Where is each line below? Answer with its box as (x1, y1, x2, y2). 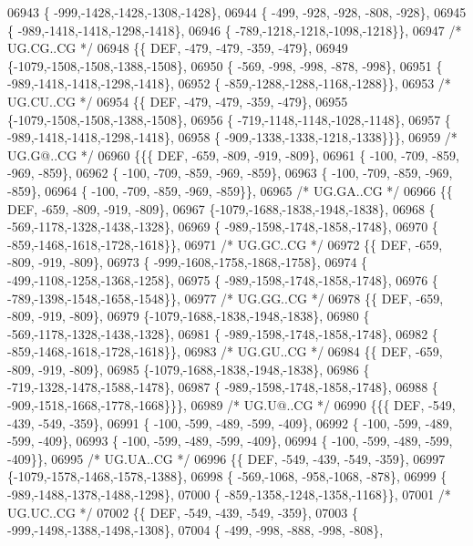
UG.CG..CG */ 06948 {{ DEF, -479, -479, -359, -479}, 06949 (7, 38, 348, 57)
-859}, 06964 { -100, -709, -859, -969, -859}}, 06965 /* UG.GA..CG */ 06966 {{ (7, 180, 453, 200)
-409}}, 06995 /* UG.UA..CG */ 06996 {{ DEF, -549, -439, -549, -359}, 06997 (7, 448, 446, 468)
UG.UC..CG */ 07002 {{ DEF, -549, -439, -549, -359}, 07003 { (7, 502, 358, 521)
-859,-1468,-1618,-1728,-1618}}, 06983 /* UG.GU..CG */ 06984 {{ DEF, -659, (7, 342, 443, 361)
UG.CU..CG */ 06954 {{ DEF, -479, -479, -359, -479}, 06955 (7, 91, 348, 110)
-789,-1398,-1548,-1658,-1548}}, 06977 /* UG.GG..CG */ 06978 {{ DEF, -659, (7, 288, 444, 307)
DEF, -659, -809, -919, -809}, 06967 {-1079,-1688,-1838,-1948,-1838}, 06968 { (7, 199, 436, 218)
